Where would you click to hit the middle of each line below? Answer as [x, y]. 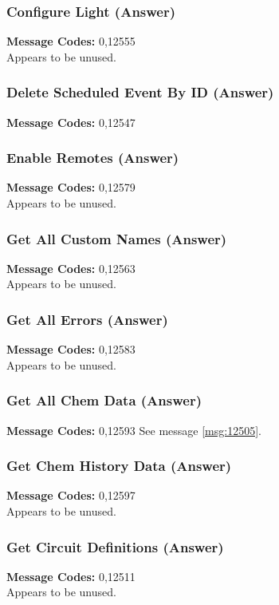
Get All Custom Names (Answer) [117, 238]
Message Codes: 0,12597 [71, 495]
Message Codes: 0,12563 [71, 268]
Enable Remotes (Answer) [93, 158]
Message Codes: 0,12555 [71, 41]
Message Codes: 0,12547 [71, 122]
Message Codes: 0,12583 [71, 349]
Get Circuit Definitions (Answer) [115, 546]
